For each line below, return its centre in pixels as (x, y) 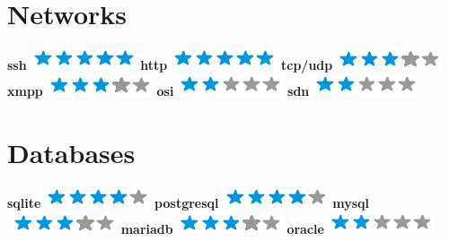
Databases (71, 152)
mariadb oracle (222, 229)
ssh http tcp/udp (170, 65)
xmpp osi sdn (158, 90)
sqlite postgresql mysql (189, 203)
